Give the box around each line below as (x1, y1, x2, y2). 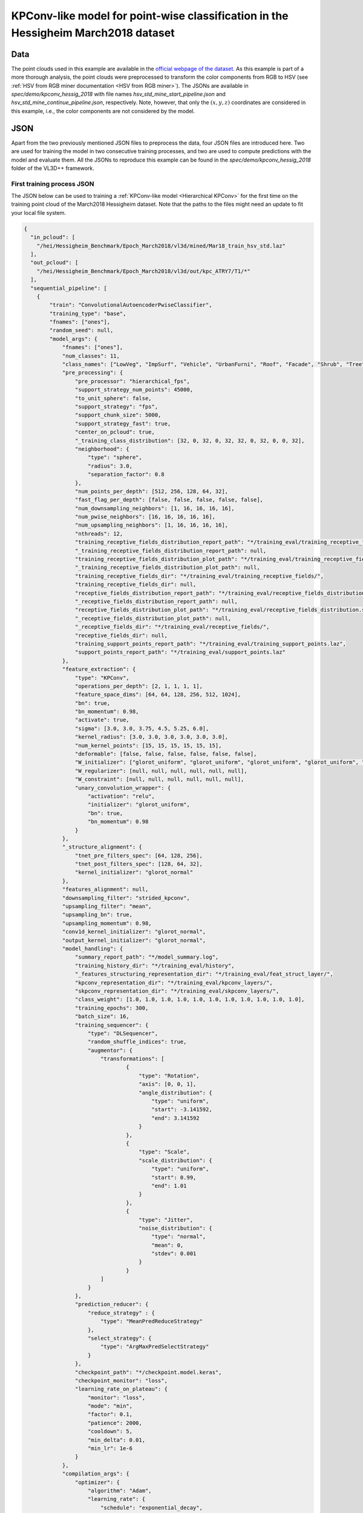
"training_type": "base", (49, 310, 126, 317)
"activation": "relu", (88, 793, 155, 799)
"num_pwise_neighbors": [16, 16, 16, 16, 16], (74, 513, 216, 520)
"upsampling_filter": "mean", (62, 903, 152, 910)
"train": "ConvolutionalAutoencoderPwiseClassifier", (49, 301, 212, 309)
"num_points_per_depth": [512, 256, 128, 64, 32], (74, 488, 229, 494)
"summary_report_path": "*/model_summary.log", (74, 954, 219, 960)
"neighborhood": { (74, 445, 129, 452)
